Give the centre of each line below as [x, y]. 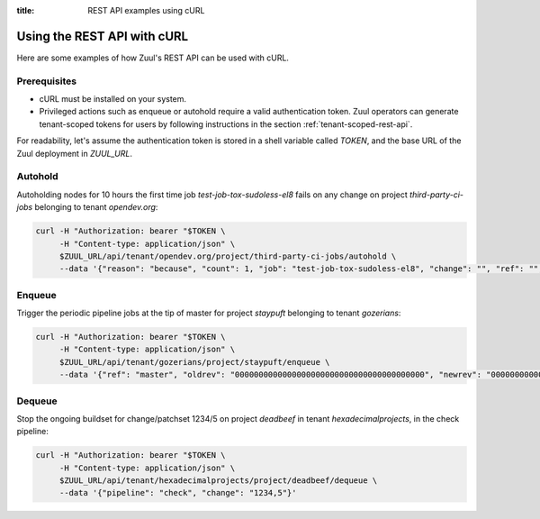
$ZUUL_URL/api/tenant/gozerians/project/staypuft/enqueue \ [194, 362]
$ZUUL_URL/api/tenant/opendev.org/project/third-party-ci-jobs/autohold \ [228, 256]
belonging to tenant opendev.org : [96, 207]
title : [26, 10]
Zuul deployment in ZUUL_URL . [74, 153]
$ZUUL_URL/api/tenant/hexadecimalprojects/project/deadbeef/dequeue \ [218, 481]
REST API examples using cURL [146, 10]
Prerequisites [46, 81]
